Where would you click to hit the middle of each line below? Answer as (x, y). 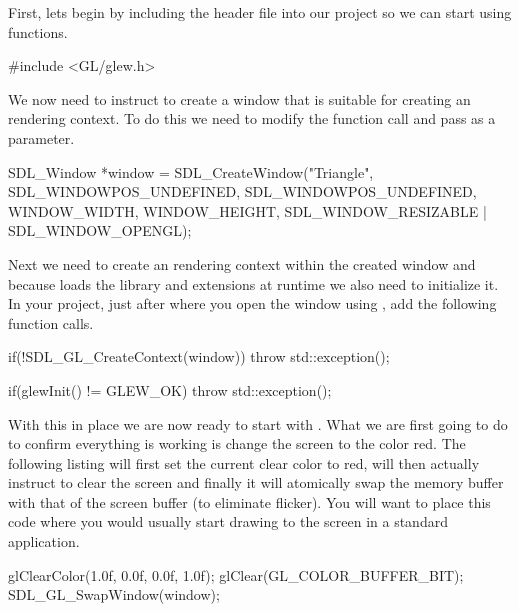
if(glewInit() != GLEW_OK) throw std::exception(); (170, 389)
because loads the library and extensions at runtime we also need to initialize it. (253, 283)
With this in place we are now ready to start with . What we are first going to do (258, 423)
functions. (38, 31)
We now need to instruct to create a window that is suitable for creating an (239, 98)
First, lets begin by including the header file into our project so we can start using (260, 12)
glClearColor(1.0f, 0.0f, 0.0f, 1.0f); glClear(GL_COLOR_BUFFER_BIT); (236, 574)
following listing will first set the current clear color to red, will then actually (244, 462)
